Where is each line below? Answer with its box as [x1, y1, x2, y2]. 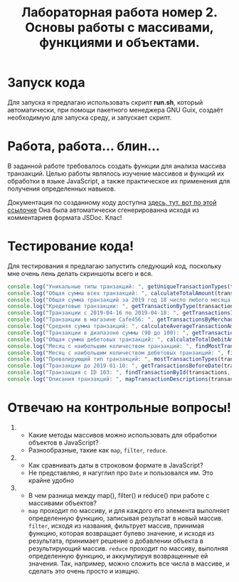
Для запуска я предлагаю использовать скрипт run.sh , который [7, 97, 203, 107]
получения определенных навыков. [7, 184, 116, 193]
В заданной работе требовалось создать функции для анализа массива [7, 162, 226, 170]
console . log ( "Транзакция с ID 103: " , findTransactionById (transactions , [7, 369, 231, 376]
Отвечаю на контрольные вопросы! [7, 400, 231, 416]
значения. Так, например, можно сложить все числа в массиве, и [28, 559, 230, 568]
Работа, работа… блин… [7, 138, 160, 154]
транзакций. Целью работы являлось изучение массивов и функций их [7, 169, 225, 178]
